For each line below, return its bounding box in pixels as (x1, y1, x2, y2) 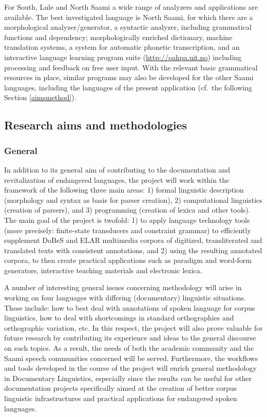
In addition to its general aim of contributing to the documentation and (4, 164, 231, 175)
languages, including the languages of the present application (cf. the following (4, 82, 252, 92)
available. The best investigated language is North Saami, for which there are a (4, 11, 253, 22)
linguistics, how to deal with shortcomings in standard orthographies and (4, 312, 234, 323)
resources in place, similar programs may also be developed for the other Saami (4, 72, 254, 83)
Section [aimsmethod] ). (4, 92, 77, 103)
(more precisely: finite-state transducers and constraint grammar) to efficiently (4, 224, 251, 235)
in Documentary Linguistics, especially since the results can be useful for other (4, 372, 252, 383)
